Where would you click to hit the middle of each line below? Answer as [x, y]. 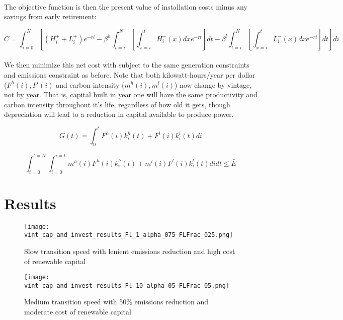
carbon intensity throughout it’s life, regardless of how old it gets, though [117, 104]
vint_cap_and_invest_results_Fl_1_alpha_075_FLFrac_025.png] [129, 235]
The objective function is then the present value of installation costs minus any [126, 6]
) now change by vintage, [213, 84]
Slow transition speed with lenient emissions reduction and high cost [130, 251]
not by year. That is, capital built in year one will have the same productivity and [131, 94]
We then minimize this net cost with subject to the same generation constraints [127, 65]
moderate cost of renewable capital [78, 312]
